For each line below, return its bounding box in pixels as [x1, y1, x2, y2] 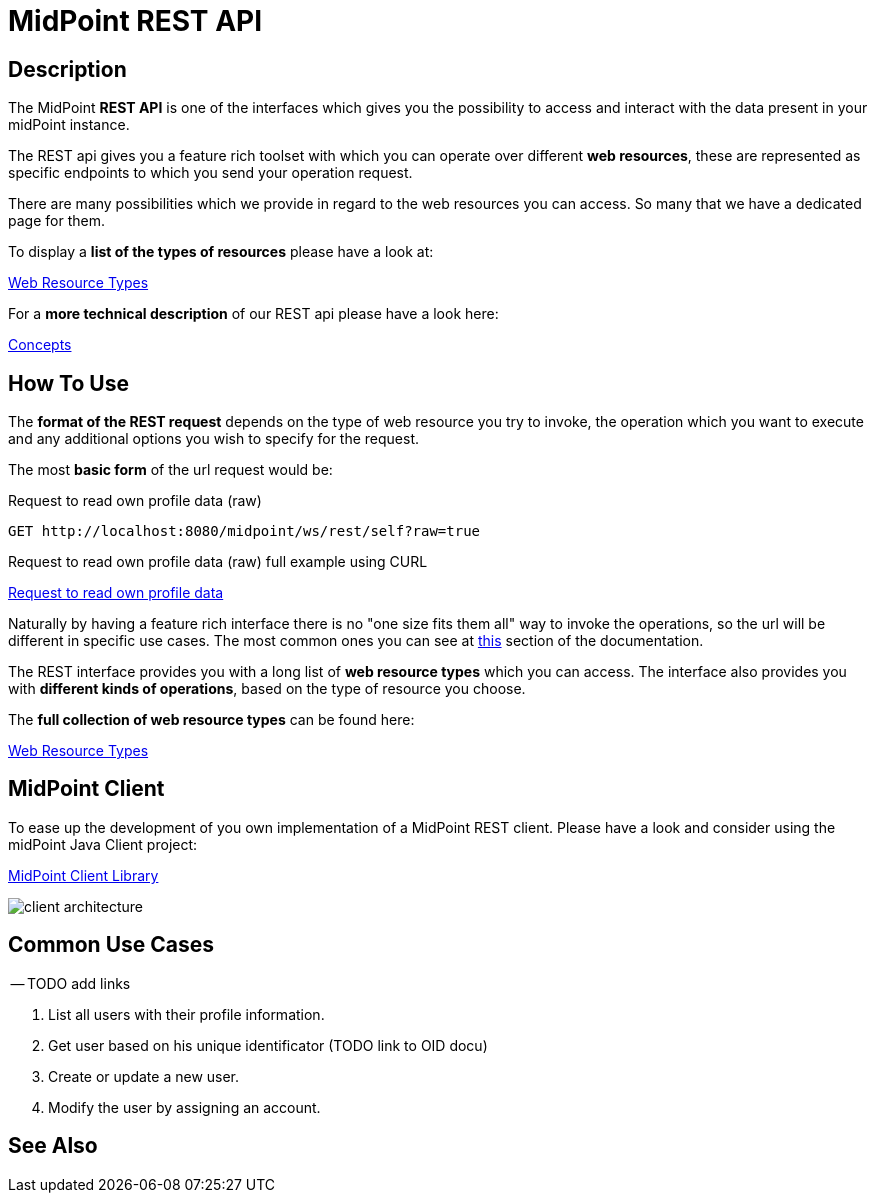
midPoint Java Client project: [8, 835, 198, 853]
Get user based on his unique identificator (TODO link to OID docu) [48, 1036, 488, 1054]
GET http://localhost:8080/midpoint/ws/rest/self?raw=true [8, 523, 481, 540]
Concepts [8, 336, 72, 354]
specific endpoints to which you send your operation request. [8, 164, 413, 182]
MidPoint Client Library [8, 866, 159, 884]
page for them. [8, 212, 105, 230]
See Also [8, 1133, 98, 1159]
